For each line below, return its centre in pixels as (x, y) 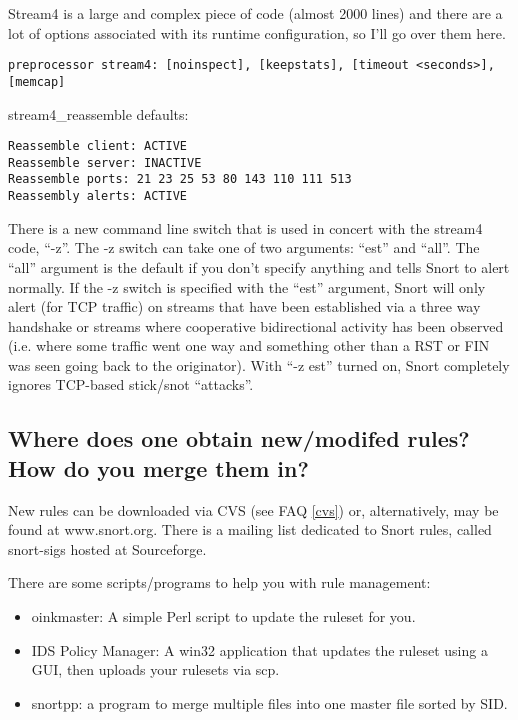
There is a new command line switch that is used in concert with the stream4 (245, 227)
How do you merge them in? (158, 467)
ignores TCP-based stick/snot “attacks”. (131, 384)
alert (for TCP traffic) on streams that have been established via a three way (244, 306)
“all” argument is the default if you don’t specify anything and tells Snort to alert (259, 266)
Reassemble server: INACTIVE (105, 162)
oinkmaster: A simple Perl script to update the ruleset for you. (223, 616)
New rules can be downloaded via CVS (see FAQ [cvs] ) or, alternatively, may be (253, 509)
